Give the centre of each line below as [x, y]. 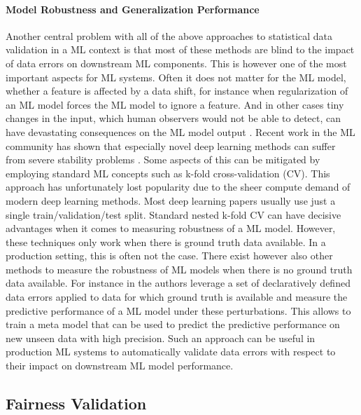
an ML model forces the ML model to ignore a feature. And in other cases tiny [175, 104]
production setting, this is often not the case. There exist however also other [169, 256]
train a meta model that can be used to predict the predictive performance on [173, 324]
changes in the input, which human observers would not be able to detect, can [174, 118]
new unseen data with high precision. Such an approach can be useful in [161, 338]
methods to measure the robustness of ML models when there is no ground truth [179, 269]
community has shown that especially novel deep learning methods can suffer [171, 145]
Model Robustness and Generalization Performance [133, 9]
